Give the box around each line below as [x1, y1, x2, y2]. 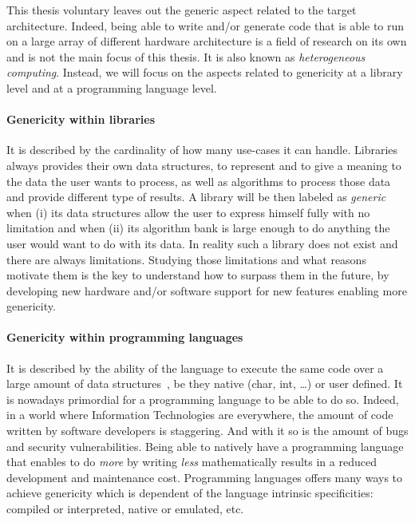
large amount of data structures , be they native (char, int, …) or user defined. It [6, 375, 403, 392]
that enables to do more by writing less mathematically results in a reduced [6, 453, 377, 470]
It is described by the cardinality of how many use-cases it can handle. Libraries [6, 141, 398, 158]
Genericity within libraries [6, 111, 156, 128]
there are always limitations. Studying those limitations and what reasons [6, 251, 366, 267]
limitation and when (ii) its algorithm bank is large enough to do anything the [6, 219, 390, 236]
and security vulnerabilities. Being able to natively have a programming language [6, 437, 404, 454]
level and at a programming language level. [6, 79, 217, 96]
